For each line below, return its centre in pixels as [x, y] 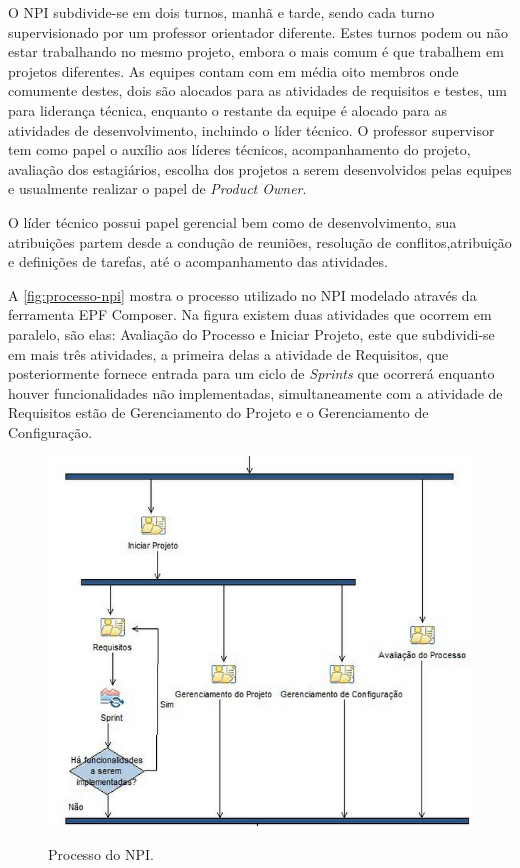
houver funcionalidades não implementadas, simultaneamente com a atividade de [255, 392]
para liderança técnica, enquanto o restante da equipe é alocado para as [227, 109]
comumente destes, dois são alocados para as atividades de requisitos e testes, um [257, 90]
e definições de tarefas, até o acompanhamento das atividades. [198, 261]
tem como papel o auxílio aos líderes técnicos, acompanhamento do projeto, [239, 149]
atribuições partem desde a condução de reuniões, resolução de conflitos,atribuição [260, 241]
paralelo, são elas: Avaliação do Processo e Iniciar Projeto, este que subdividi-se [251, 333]
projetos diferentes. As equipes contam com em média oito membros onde [233, 70]
